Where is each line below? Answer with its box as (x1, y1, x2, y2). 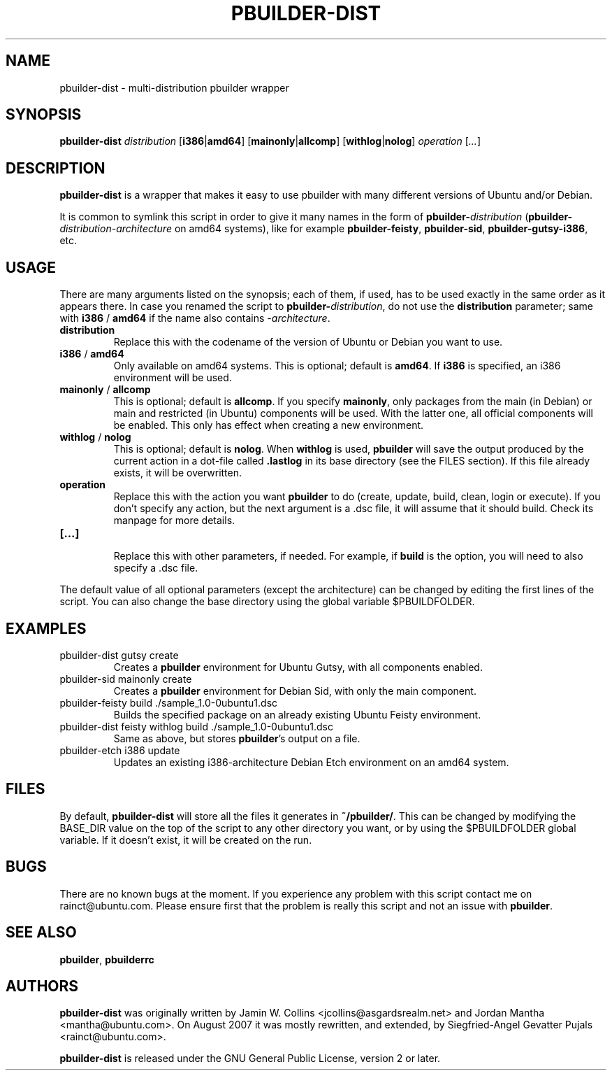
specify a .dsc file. (113, 562, 198, 574)
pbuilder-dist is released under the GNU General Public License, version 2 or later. (59, 1052, 441, 1065)
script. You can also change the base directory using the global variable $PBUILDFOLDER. (59, 595, 475, 608)
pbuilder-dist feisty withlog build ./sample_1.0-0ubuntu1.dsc (59, 720, 333, 732)
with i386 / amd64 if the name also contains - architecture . (59, 312, 330, 325)
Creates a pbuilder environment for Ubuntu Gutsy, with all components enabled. (113, 660, 483, 673)
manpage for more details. (113, 514, 235, 527)
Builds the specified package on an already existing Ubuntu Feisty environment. (113, 708, 481, 721)
